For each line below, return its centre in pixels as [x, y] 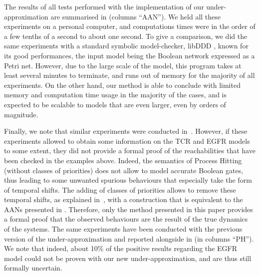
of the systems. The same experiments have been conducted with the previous [123, 229]
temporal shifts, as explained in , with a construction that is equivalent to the [124, 199]
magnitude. [21, 114]
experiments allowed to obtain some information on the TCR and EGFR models [127, 140]
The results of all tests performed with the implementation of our [104, 6]
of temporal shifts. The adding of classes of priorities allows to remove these [120, 189]
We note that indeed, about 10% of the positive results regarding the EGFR [121, 248]
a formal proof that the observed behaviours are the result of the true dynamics [126, 219]
